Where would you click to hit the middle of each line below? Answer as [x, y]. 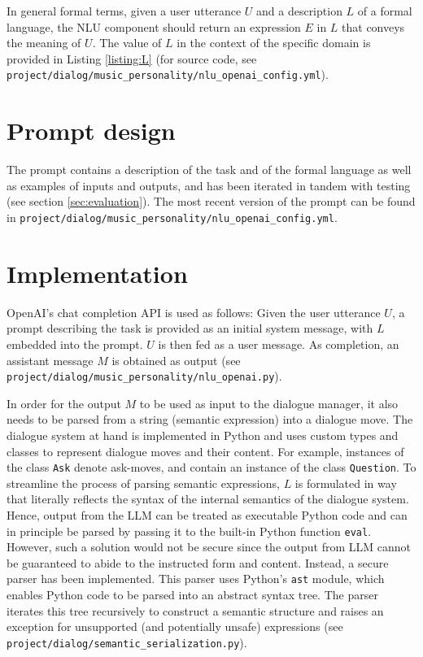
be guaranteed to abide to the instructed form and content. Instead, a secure [198, 562]
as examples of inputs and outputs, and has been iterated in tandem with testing [209, 185]
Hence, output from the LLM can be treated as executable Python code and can [207, 514]
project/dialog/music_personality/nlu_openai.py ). [144, 376]
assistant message [50, 360]
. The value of [127, 43]
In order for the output [64, 403]
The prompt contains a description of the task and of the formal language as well [209, 170]
